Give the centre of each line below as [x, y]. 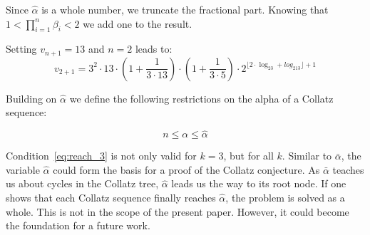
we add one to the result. [138, 23]
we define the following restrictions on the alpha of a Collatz [201, 98]
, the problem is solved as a [285, 198]
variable [23, 169]
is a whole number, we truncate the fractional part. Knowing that [185, 9]
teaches [348, 169]
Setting [21, 49]
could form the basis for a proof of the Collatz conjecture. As [186, 169]
